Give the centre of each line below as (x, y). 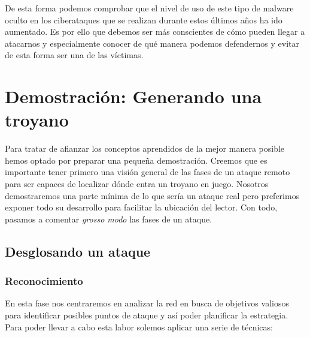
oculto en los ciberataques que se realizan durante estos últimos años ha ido (144, 19)
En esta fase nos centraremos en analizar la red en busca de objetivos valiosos (147, 303)
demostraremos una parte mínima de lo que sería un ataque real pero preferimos (152, 195)
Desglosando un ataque (78, 251)
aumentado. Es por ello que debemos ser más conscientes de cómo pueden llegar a (155, 31)
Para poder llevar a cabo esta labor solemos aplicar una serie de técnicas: (139, 327)
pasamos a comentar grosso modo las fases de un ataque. (109, 219)
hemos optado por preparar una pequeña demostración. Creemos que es (136, 160)
